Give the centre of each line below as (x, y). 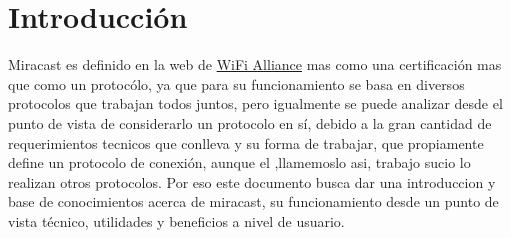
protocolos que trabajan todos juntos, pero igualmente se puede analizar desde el (255, 103)
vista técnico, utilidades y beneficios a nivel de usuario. (176, 220)
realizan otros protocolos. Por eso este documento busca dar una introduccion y (252, 181)
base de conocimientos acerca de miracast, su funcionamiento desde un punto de (253, 201)
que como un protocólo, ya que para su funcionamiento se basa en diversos (236, 83)
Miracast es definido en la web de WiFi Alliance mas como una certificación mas (255, 64)
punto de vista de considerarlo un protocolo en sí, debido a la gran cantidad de (250, 122)
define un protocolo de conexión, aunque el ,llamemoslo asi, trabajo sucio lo (239, 162)
